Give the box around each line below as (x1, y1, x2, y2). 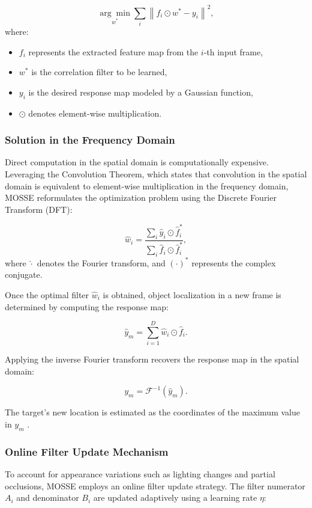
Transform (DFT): (5, 203, 73, 215)
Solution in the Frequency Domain (5, 132, 175, 147)
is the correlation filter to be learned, (31, 66, 167, 78)
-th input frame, (203, 45, 263, 58)
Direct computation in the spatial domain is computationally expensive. (5, 156, 269, 168)
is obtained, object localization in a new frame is (103, 288, 281, 301)
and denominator (16, 491, 79, 504)
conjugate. (5, 268, 43, 281)
